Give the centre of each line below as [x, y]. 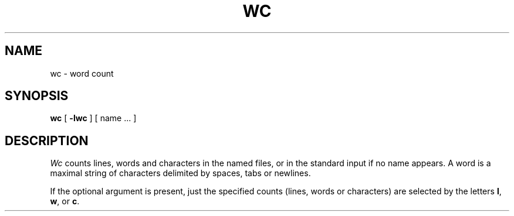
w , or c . [65, 201]
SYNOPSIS [37, 96]
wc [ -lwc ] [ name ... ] [93, 118]
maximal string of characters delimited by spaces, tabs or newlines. [180, 173]
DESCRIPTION [47, 140]
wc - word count [82, 73]
